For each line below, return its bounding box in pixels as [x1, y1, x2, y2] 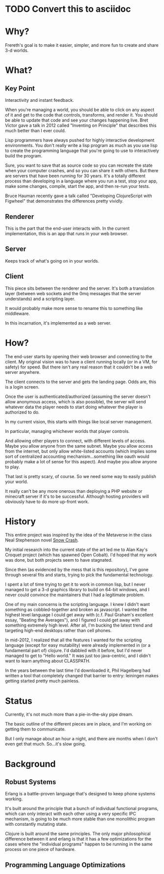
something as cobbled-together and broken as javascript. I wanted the [5, 606, 147, 613]
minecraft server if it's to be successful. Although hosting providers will [5, 493, 149, 499]
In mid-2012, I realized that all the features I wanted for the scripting [5, 637, 142, 643]
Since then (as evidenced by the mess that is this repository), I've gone [5, 567, 149, 573]
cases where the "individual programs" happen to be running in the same [5, 841, 153, 847]
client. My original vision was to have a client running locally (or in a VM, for [5, 359, 158, 364]
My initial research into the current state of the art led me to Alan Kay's [5, 547, 148, 553]
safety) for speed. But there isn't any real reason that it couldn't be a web [5, 364, 153, 370]
